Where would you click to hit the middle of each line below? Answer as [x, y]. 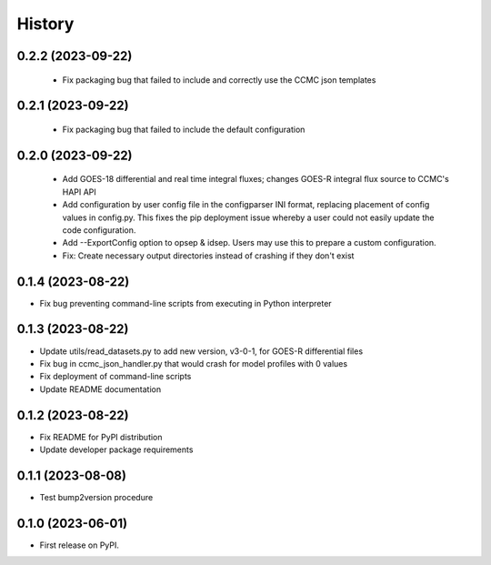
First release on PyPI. [80, 545]
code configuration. [99, 230]
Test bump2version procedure [96, 497]
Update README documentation [100, 389]
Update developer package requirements [116, 449]
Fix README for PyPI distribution [101, 437]
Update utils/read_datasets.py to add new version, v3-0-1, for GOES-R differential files [201, 351]
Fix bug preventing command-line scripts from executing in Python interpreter [185, 303]
